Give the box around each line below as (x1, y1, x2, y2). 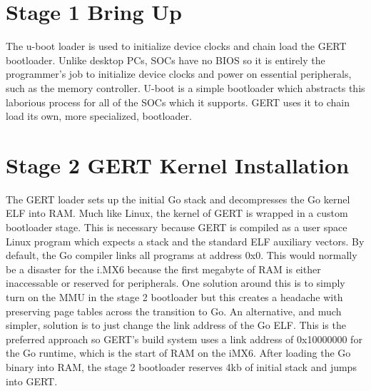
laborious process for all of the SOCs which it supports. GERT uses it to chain (6, 94, 350, 109)
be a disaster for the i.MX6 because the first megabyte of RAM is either (6, 261, 321, 276)
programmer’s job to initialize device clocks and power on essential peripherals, (6, 66, 352, 81)
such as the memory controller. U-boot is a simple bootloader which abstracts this (6, 80, 365, 95)
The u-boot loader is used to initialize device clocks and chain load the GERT (6, 39, 347, 54)
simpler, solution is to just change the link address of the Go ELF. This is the (6, 318, 346, 332)
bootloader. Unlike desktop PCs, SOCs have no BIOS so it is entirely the (6, 52, 325, 67)
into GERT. (6, 373, 58, 388)
